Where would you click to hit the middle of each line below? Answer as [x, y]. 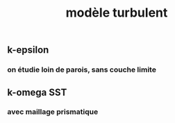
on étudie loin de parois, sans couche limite [82, 69]
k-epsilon [28, 50]
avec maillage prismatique [53, 112]
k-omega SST [37, 92]
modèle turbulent [117, 13]
